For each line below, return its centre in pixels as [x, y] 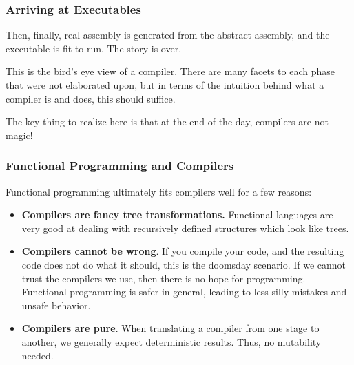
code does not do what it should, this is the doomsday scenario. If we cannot [184, 264]
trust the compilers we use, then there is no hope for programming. [164, 278]
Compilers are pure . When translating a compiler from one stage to [170, 328]
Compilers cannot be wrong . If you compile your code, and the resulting [183, 251]
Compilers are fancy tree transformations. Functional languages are [177, 215]
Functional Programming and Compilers [120, 166]
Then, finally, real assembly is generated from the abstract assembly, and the [168, 35]
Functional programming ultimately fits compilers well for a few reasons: [159, 191]
